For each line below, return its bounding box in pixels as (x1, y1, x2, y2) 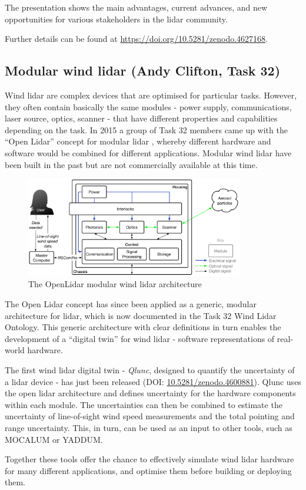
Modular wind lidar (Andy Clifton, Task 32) (5, 61, 281, 80)
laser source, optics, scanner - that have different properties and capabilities (5, 112, 278, 124)
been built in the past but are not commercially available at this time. (5, 158, 258, 170)
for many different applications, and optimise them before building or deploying (5, 464, 292, 476)
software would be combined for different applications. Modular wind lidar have (5, 146, 292, 159)
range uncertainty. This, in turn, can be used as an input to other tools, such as (5, 421, 292, 433)
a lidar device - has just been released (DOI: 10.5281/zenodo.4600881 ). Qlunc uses (5, 375, 301, 387)
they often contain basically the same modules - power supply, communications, (5, 100, 292, 113)
